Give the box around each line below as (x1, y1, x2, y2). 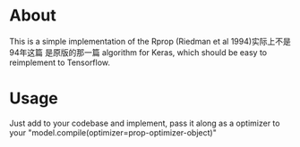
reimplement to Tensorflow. (9, 57, 110, 68)
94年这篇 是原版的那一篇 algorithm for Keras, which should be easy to (9, 46, 268, 58)
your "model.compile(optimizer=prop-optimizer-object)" (9, 127, 217, 138)
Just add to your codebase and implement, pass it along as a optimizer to (9, 118, 280, 128)
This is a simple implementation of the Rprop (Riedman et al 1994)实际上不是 (9, 36, 291, 46)
